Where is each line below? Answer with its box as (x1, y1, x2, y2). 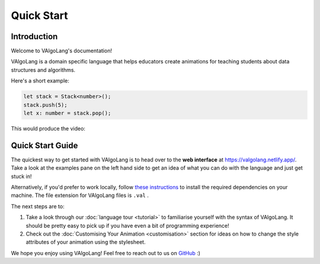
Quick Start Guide (11, 140, 78, 151)
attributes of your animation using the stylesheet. (25, 238, 146, 246)
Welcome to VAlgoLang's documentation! (11, 47, 113, 55)
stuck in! (11, 173, 32, 180)
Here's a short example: (11, 77, 69, 84)
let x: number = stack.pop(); (23, 110, 111, 116)
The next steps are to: (11, 202, 65, 210)
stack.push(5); (23, 101, 68, 108)
